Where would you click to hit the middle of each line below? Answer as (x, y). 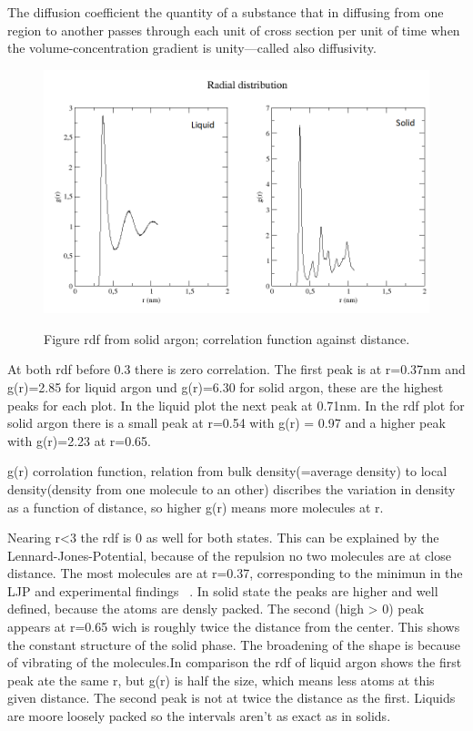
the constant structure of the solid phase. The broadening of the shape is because (234, 644)
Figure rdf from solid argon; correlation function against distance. (227, 338)
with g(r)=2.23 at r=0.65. (79, 440)
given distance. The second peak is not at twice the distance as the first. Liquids (231, 698)
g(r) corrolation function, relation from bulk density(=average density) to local (227, 471)
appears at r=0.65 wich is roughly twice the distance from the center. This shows (234, 627)
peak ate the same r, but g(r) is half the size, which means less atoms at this (221, 680)
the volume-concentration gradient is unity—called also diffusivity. (192, 48)
